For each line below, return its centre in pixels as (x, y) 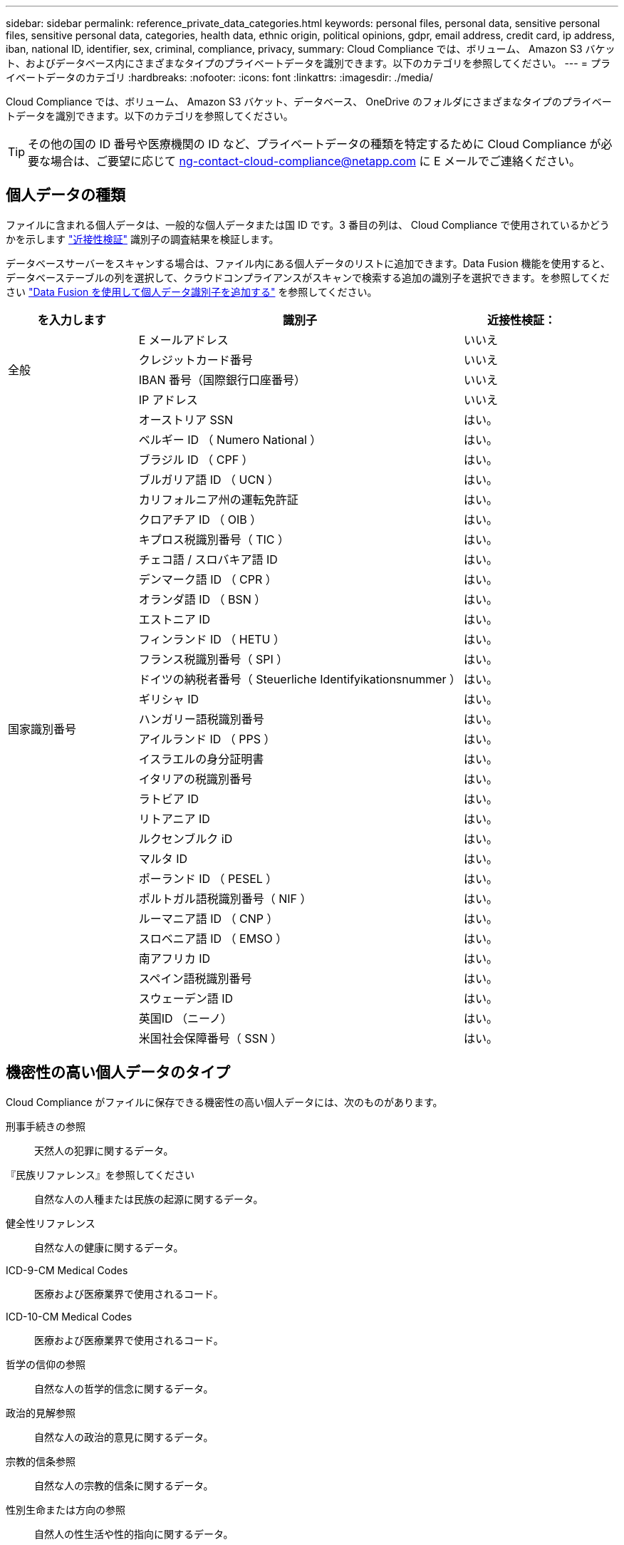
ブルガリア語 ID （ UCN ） (209, 479)
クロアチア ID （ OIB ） (200, 519)
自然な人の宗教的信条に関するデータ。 (124, 1485)
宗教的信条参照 (41, 1461)
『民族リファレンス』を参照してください (100, 1174)
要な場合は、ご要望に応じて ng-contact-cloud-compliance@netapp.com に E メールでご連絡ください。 (305, 161)
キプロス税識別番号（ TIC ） (214, 539)
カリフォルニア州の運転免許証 (218, 499)
